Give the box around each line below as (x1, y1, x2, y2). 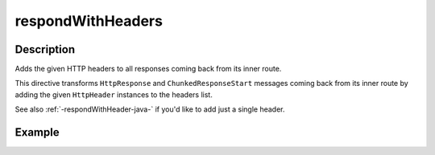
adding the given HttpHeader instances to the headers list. (14, 89, 213, 100)
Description (14, 43, 76, 56)
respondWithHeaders (14, 12, 163, 30)
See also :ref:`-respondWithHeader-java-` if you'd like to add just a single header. (14, 104, 285, 114)
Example (14, 125, 60, 140)
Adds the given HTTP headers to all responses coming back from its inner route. (14, 64, 282, 74)
